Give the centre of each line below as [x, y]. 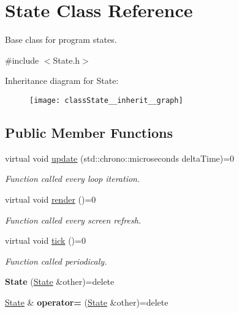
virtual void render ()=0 [51, 199]
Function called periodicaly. [56, 261]
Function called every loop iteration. [73, 179]
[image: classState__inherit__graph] [106, 100]
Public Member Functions [89, 132]
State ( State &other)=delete [60, 281]
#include [22, 60]
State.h [66, 60]
